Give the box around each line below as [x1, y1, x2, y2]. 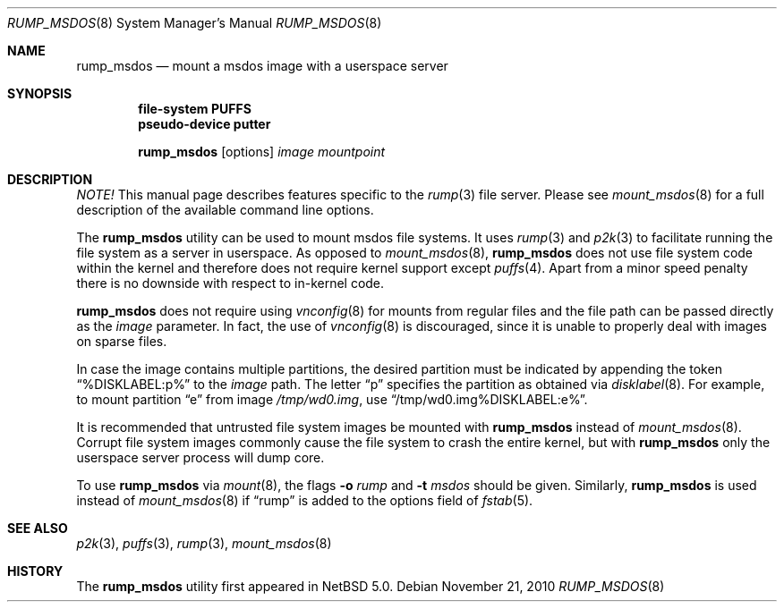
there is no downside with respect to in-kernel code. [76, 275, 385, 291]
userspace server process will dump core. [76, 450, 325, 465]
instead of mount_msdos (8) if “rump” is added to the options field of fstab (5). [76, 493, 533, 508]
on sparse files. [76, 334, 167, 349]
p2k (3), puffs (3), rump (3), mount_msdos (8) [76, 536, 332, 551]
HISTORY [7, 563, 64, 579]
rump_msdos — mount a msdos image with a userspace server [76, 58, 448, 73]
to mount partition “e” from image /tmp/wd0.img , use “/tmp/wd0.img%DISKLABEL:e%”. [76, 392, 588, 407]
